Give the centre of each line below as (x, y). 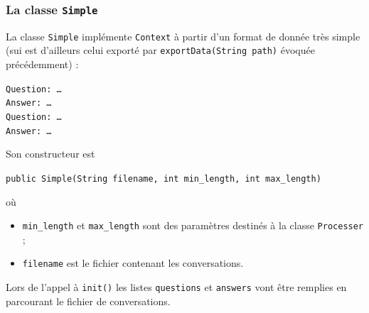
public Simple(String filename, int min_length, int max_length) (164, 179)
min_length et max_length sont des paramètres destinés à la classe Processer (193, 225)
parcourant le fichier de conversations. (88, 301)
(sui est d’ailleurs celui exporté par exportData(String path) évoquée (160, 50)
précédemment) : (42, 64)
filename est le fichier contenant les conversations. (133, 263)
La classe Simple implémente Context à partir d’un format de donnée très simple (183, 36)
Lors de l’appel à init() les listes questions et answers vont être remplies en (176, 287)
